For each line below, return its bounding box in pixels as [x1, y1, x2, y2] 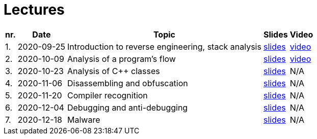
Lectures [4, 1, 65, 18]
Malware [67, 114, 100, 125]
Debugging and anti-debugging [67, 102, 188, 113]
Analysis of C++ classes [67, 65, 160, 76]
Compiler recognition [67, 90, 148, 100]
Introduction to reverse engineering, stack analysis [67, 41, 261, 52]
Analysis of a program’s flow [67, 53, 176, 64]
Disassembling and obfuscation [67, 78, 188, 88]
